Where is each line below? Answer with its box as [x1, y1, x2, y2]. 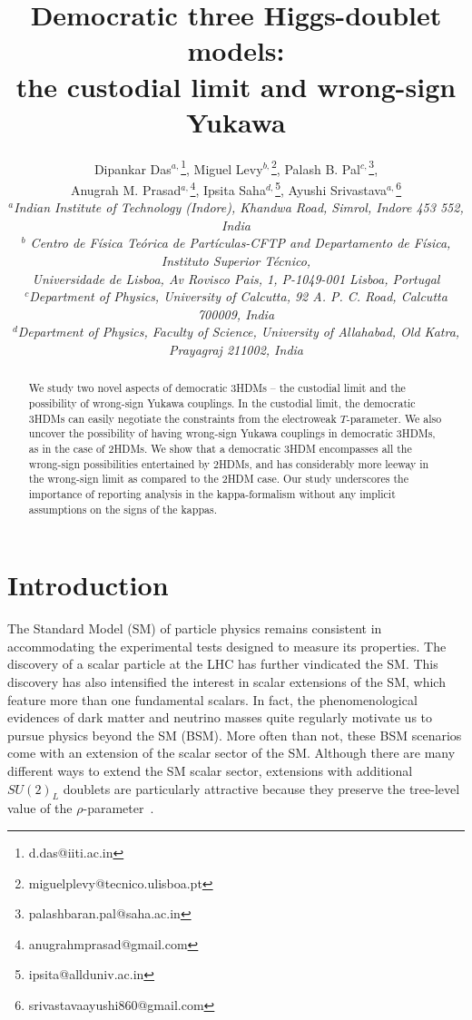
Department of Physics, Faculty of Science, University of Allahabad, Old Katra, [17, 322, 460, 341]
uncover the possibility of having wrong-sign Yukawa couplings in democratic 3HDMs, [28, 426, 436, 441]
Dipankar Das [93, 159, 172, 178]
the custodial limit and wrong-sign [15, 67, 457, 104]
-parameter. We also [346, 410, 442, 426]
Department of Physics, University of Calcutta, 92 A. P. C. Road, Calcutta [29, 287, 447, 306]
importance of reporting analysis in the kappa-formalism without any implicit [28, 485, 396, 501]
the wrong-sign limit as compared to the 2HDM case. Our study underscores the [28, 471, 408, 486]
